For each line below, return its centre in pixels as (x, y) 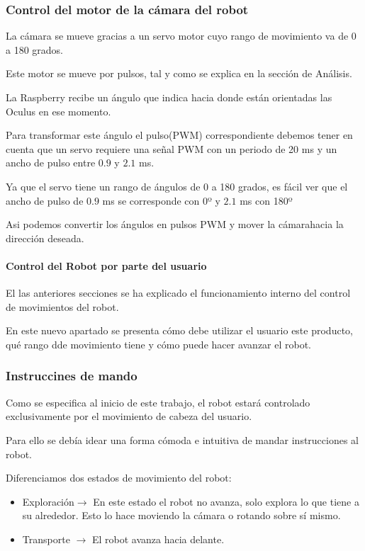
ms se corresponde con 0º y (161, 200)
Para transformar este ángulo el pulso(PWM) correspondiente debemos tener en (179, 135)
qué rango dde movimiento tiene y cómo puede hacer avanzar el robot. (159, 344)
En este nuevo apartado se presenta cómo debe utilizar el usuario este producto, (179, 330)
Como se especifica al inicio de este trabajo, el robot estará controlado (158, 402)
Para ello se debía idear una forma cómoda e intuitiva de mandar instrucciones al (182, 439)
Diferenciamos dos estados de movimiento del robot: (119, 478)
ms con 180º (266, 200)
